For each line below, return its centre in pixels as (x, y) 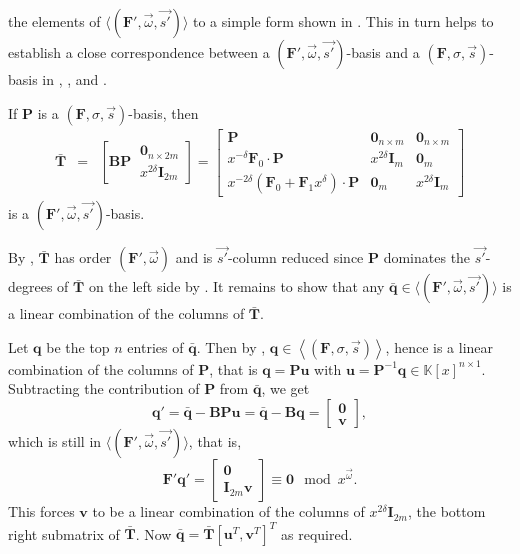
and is (194, 257)
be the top (78, 346)
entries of (155, 346)
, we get (285, 388)
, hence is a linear (439, 346)
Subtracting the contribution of (104, 388)
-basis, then (163, 112)
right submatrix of (64, 533)
